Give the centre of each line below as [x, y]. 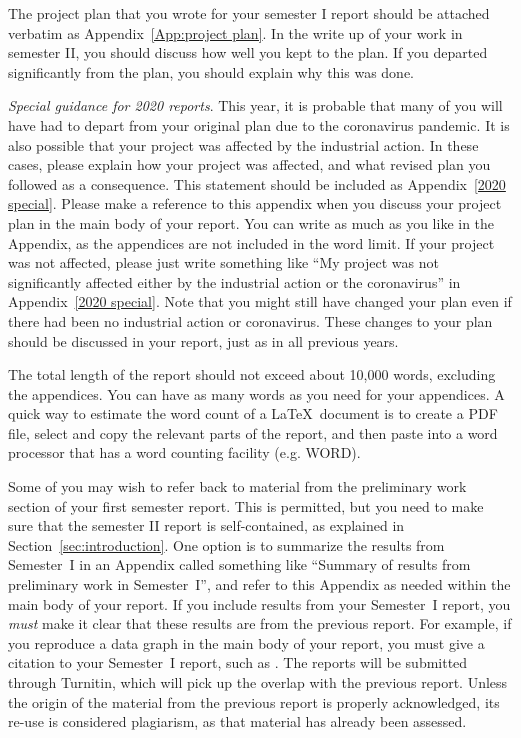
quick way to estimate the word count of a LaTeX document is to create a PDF [253, 413]
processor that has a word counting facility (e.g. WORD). [184, 452]
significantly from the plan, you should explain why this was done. [211, 71]
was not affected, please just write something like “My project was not [223, 262]
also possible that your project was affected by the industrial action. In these [243, 144]
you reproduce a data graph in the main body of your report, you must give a [246, 642]
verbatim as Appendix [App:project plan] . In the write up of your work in [235, 32]
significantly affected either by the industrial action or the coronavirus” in [234, 281]
